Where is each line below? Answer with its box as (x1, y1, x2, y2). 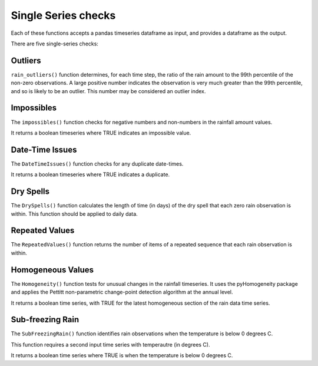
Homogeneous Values (11, 265, 94, 275)
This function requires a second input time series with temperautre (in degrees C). (11, 341, 210, 348)
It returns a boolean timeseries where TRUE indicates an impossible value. (11, 129, 191, 136)
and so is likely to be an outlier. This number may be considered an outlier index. (11, 87, 206, 94)
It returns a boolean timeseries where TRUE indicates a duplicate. (11, 171, 170, 178)
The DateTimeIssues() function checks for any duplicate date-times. (11, 160, 184, 167)
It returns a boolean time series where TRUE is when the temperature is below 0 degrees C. (11, 352, 233, 359)
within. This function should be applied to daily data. (11, 210, 138, 217)
